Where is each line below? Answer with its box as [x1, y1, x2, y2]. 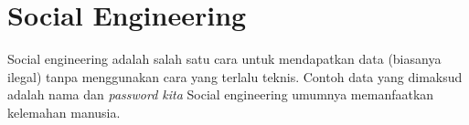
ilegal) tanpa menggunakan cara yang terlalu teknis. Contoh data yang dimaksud [7, 67, 463, 86]
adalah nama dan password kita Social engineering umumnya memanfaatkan [7, 85, 434, 104]
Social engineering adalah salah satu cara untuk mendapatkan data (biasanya [7, 49, 442, 68]
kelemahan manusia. [7, 102, 121, 121]
